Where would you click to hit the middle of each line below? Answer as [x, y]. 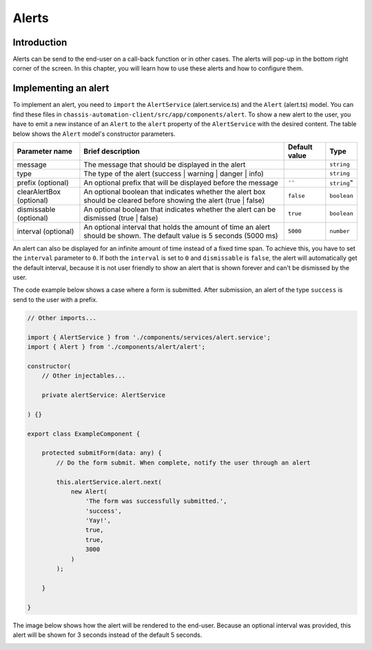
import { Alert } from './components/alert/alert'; [116, 347]
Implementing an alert [61, 89]
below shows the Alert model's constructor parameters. [94, 134]
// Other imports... [62, 318]
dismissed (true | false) [121, 218]
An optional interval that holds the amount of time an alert [177, 227]
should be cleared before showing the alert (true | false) [174, 200]
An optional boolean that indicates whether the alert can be [180, 209]
